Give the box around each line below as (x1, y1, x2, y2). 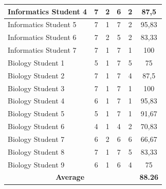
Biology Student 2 (8, 70, 65, 80)
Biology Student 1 (8, 57, 65, 68)
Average (56, 172, 85, 182)
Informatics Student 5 (8, 19, 77, 30)
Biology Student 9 (8, 159, 65, 170)
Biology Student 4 (8, 95, 65, 106)
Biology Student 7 (8, 133, 65, 144)
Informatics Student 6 (8, 32, 77, 43)
